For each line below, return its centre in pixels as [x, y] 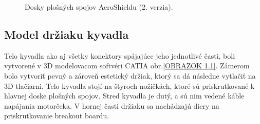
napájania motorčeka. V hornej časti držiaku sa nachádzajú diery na [112, 105]
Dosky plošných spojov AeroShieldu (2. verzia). [99, 7]
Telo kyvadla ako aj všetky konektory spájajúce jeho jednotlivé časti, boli [120, 55]
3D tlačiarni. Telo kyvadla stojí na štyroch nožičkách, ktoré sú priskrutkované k [129, 85]
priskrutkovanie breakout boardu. [57, 116]
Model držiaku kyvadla [67, 34]
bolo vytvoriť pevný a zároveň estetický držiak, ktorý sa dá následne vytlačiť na [130, 75]
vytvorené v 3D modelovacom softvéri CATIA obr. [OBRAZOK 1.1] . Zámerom [127, 66]
